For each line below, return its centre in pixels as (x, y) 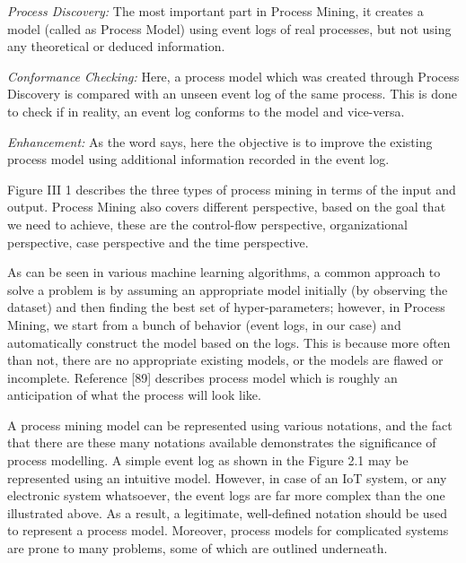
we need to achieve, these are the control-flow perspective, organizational (207, 224)
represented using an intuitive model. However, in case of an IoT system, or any (227, 477)
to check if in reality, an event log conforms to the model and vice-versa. (206, 111)
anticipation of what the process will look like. (134, 395)
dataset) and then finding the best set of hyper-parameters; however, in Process (226, 307)
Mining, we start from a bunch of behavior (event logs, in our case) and (204, 324)
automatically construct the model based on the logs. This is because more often (229, 342)
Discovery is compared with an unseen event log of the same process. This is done (232, 94)
